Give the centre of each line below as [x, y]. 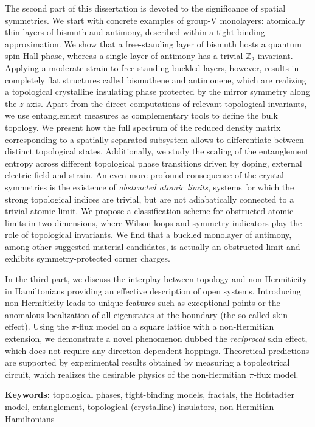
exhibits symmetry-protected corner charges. [88, 258]
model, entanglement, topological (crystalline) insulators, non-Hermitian [140, 406]
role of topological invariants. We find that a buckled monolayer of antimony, [148, 234]
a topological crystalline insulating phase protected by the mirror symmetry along [157, 92]
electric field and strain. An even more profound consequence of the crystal [144, 175]
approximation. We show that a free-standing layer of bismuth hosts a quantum [153, 43]
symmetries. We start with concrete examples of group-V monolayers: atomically [155, 20]
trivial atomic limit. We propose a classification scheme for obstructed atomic [149, 211]
